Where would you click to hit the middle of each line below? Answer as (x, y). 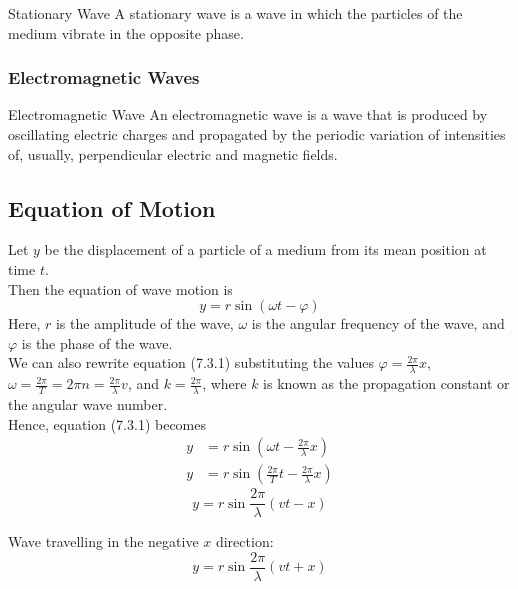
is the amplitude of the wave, (144, 323)
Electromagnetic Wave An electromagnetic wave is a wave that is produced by (248, 114)
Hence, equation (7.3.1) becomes (107, 423)
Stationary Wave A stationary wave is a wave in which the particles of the (235, 13)
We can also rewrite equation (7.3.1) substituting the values (191, 362)
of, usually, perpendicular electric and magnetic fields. (173, 153)
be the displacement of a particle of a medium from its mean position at (265, 249)
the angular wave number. (88, 404)
